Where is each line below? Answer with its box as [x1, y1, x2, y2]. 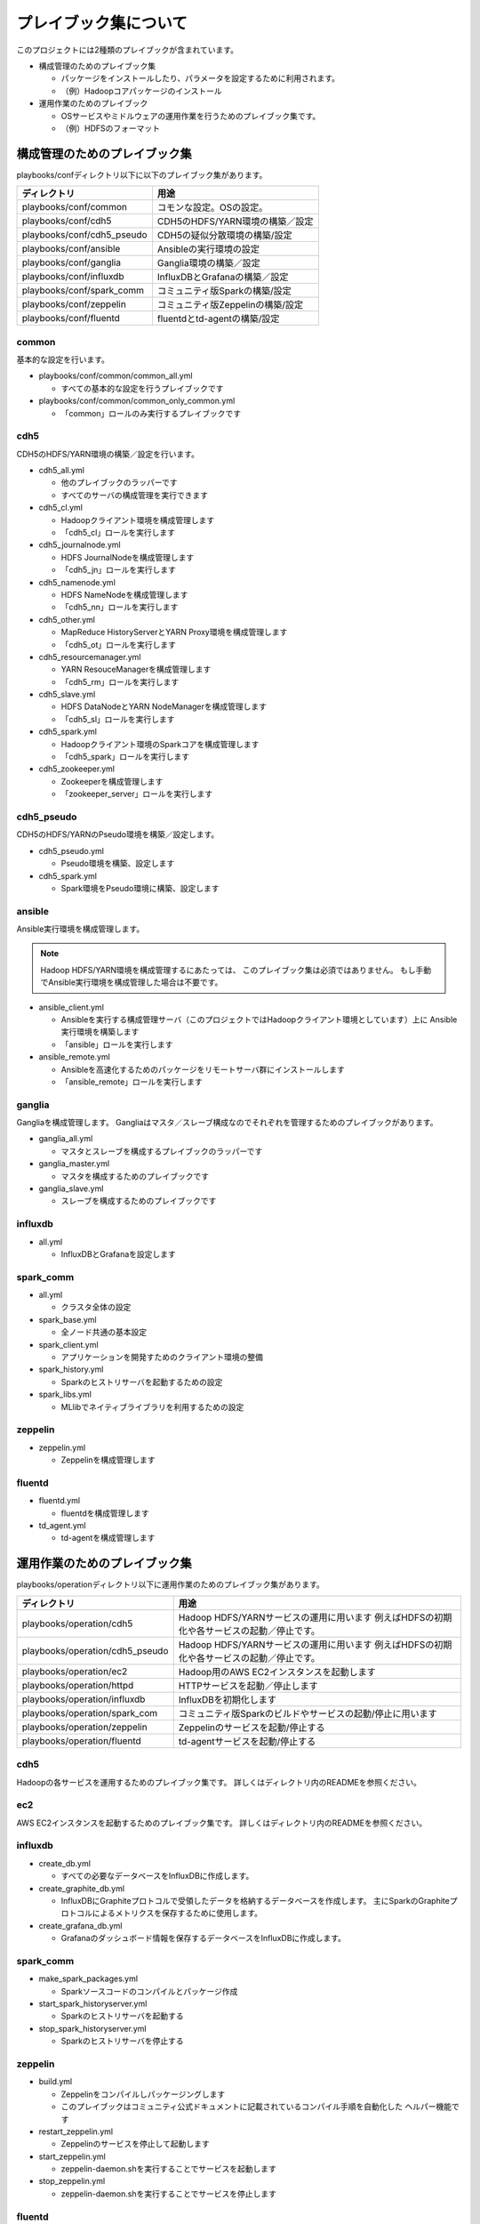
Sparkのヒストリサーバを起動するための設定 [60, 1376, 223, 1387]
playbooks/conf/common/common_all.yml [38, 370, 193, 382]
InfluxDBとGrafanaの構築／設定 [156, 271, 289, 284]
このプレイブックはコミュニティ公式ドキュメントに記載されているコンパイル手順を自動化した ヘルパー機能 [60, 2101, 452, 2112]
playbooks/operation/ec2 [21, 1664, 128, 1677]
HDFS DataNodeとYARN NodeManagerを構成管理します [60, 701, 267, 712]
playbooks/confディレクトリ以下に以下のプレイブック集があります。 [16, 169, 268, 180]
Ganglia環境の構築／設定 [156, 257, 261, 270]
